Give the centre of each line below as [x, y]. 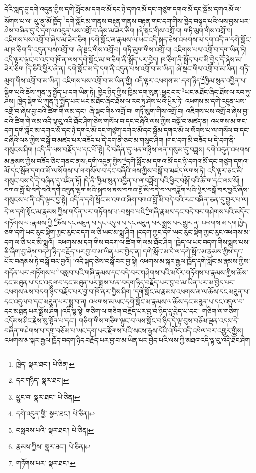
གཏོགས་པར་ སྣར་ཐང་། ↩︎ [46, 463]
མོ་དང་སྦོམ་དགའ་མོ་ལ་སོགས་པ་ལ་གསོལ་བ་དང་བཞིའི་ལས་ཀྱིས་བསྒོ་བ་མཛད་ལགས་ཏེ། [105, 171]
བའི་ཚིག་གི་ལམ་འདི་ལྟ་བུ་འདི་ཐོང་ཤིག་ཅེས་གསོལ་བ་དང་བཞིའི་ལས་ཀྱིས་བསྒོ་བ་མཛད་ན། [107, 120]
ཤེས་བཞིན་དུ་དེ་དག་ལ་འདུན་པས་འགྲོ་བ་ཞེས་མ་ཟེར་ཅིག [70, 30]
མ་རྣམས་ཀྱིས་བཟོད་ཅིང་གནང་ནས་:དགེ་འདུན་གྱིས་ [64, 161]
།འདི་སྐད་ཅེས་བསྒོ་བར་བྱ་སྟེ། [105, 261]
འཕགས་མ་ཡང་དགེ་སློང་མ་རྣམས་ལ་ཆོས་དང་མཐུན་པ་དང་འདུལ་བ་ [167, 301]
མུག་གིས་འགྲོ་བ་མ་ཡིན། [32, 80]
